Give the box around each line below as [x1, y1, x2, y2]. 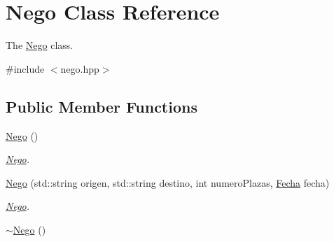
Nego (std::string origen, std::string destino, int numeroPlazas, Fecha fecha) [6, 175, 330, 190]
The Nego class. [6, 38, 74, 52]
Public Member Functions [6, 95, 197, 117]
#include [6, 61, 45, 76]
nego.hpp [60, 61, 99, 76]
